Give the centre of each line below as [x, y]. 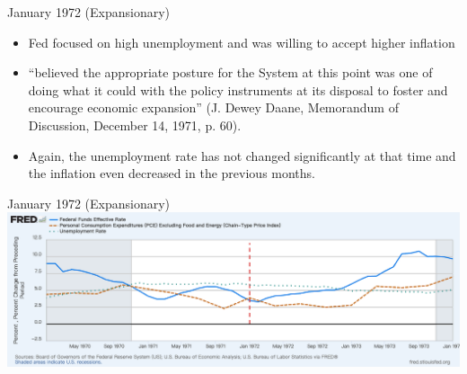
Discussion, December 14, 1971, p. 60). [135, 125]
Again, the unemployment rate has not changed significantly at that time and [242, 155]
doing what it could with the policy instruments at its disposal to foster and [238, 89]
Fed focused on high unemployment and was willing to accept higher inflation [242, 42]
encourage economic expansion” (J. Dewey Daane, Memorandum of [213, 107]
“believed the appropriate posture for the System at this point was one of [230, 72]
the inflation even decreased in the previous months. [172, 173]
